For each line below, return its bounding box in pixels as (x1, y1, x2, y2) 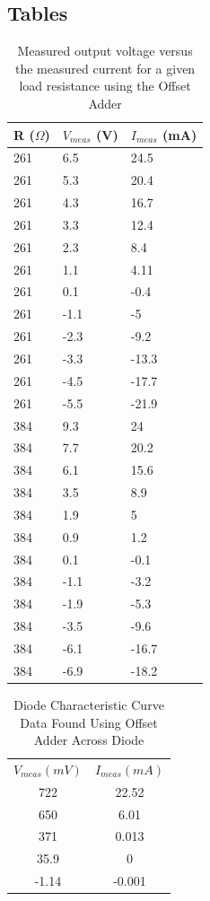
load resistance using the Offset (19, 76, 191, 95)
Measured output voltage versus (17, 41, 193, 60)
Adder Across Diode (33, 730, 144, 749)
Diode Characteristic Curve (13, 695, 164, 713)
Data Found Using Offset (20, 713, 158, 731)
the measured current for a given (15, 58, 196, 77)
